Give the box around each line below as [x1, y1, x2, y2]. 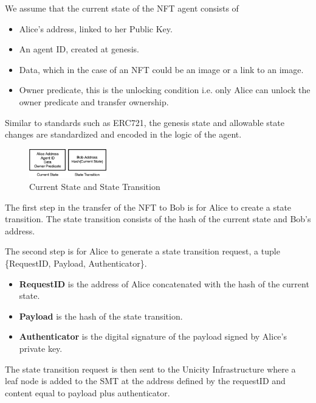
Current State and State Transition [29, 180, 160, 193]
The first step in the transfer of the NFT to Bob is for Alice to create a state [5, 200, 292, 213]
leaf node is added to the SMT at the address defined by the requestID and [5, 374, 286, 387]
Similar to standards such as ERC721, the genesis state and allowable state [5, 116, 284, 128]
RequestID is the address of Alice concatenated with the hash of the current [19, 277, 309, 290]
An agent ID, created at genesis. [19, 43, 139, 55]
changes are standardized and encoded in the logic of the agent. [5, 128, 242, 141]
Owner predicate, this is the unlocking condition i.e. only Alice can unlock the [19, 83, 311, 96]
